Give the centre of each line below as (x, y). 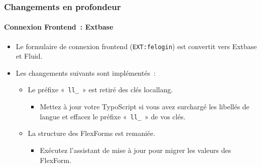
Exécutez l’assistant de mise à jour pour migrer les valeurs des (136, 150)
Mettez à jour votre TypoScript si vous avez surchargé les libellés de (145, 107)
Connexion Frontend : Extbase (59, 27)
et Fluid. (29, 56)
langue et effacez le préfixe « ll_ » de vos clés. (113, 116)
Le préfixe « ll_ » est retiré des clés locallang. (100, 90)
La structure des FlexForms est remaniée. (92, 133)
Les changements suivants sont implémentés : (86, 72)
